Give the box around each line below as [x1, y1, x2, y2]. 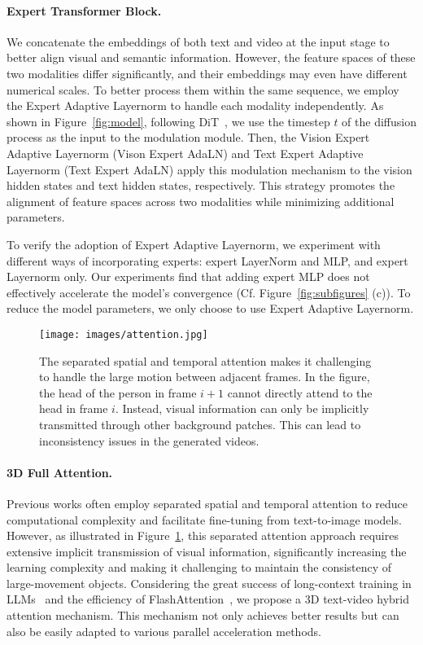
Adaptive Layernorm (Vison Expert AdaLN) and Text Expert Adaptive [7, 144, 364, 161]
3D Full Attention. [7, 463, 113, 480]
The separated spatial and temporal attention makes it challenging [39, 352, 372, 369]
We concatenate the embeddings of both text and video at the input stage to [7, 33, 390, 50]
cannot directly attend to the [227, 384, 373, 401]
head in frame [39, 400, 108, 417]
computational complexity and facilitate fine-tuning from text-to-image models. [7, 511, 402, 528]
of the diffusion [342, 112, 416, 129]
